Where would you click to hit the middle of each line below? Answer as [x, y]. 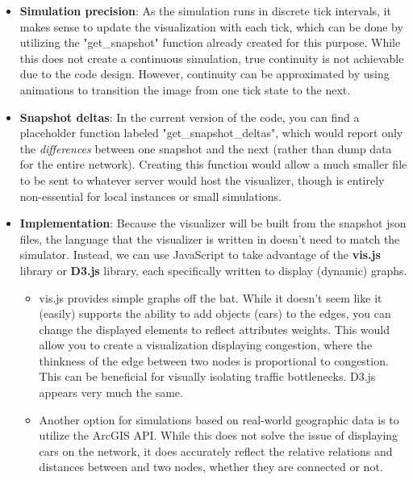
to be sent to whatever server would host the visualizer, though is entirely [202, 179]
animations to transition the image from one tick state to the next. [185, 89]
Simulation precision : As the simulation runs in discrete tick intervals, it [205, 10]
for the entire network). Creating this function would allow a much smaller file [213, 164]
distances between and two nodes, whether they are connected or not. [211, 467]
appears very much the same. [111, 392]
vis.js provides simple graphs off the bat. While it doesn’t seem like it [211, 297]
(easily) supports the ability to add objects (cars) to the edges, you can [215, 313]
